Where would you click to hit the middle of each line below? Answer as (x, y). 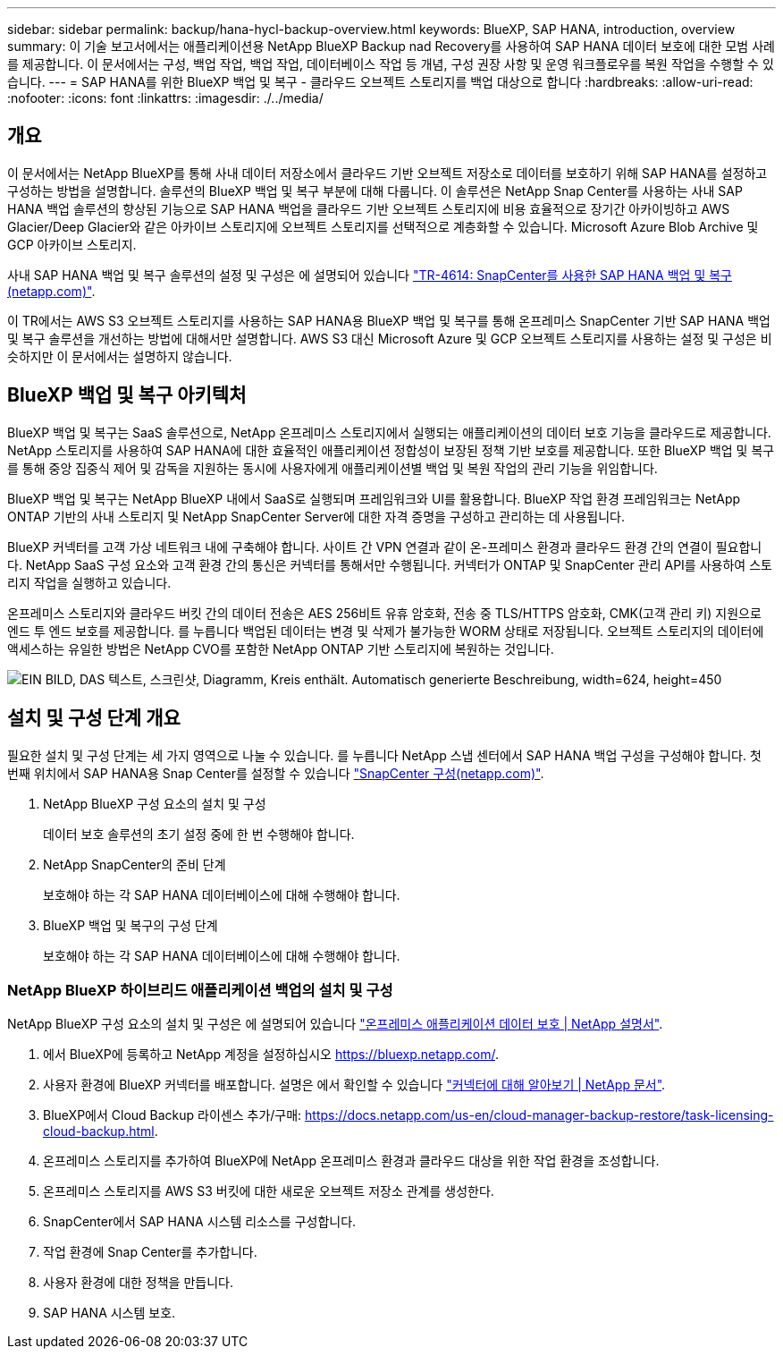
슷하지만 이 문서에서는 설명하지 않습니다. (120, 356)
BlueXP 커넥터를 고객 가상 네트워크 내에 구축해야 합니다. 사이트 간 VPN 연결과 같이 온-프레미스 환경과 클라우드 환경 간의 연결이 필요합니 (385, 547)
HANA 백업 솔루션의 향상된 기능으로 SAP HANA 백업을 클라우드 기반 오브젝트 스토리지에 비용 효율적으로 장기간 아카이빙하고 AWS (369, 208)
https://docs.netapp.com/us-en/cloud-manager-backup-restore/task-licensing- (539, 1115)
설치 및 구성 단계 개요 (94, 718)
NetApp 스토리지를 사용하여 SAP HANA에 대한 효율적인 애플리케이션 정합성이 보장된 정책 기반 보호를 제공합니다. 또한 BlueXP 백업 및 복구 (391, 450)
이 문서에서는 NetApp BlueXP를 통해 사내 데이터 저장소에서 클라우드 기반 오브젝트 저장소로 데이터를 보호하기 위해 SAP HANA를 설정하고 (387, 173)
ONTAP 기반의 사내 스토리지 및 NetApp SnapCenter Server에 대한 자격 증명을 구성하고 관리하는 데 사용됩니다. (316, 516)
